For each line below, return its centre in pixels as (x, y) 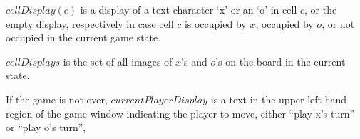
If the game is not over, (57, 99)
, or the (321, 9)
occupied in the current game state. (83, 37)
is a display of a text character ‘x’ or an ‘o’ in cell (189, 9)
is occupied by (215, 23)
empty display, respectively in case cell (90, 23)
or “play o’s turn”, (46, 127)
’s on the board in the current (281, 61)
